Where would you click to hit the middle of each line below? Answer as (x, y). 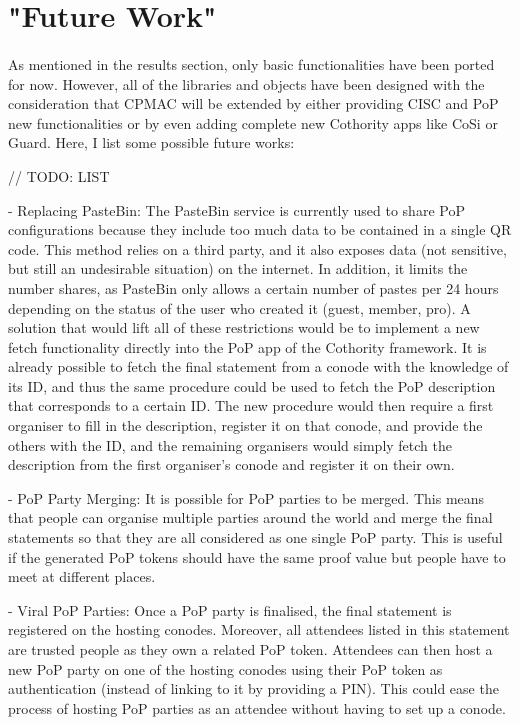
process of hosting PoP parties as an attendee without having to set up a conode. (257, 707)
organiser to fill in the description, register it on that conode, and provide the (245, 425)
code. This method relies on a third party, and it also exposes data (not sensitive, (257, 248)
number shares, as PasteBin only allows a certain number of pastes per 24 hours (253, 287)
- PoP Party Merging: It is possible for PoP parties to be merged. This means (246, 497)
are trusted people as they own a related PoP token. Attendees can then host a (250, 649)
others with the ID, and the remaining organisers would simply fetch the (230, 444)
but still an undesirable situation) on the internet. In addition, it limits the (238, 268)
